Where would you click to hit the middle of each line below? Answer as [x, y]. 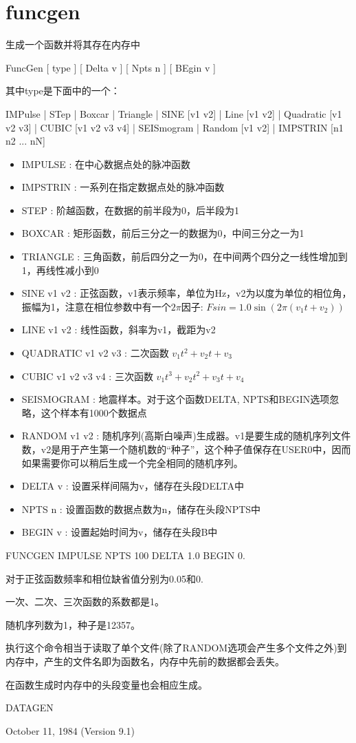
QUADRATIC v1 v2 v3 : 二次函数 [95, 353]
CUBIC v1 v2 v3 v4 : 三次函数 [87, 376]
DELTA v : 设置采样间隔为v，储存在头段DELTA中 [133, 486]
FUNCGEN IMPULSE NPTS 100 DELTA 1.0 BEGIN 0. [125, 555]
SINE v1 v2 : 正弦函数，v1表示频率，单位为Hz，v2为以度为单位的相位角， [187, 293]
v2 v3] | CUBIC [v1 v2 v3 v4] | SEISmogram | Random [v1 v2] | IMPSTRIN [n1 [175, 127]
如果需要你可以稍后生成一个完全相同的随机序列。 [132, 462]
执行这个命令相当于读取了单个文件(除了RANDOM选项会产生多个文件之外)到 [176, 648]
